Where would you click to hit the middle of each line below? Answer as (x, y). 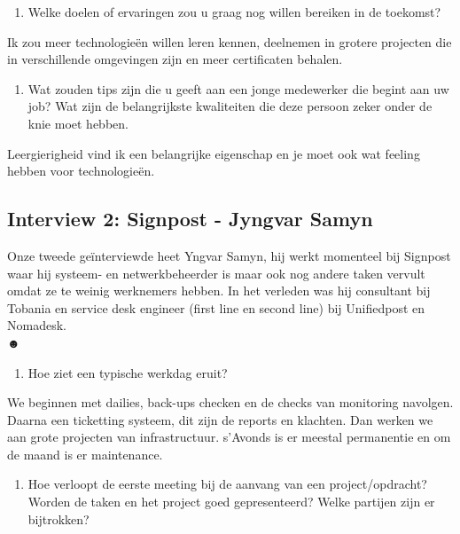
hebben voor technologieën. (81, 171)
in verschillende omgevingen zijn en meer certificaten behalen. (175, 59)
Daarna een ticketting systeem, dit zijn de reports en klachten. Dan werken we (220, 419)
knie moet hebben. (78, 123)
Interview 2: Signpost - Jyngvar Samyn (190, 219)
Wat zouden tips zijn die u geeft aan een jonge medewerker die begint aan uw (238, 88)
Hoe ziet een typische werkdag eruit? (128, 372)
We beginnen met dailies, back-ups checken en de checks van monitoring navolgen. (230, 402)
